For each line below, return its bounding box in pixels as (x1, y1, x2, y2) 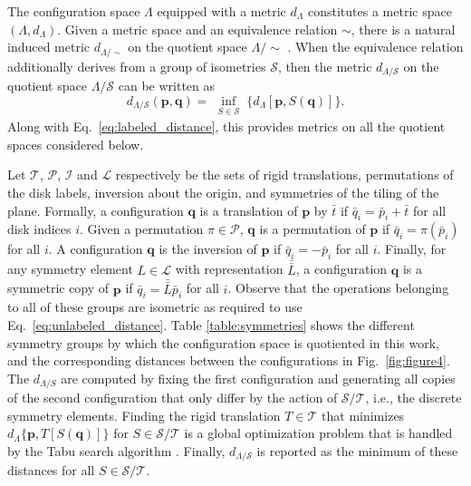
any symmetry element (7, 259, 133, 278)
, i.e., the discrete (365, 388, 462, 407)
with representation (175, 259, 284, 278)
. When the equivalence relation (287, 37, 464, 56)
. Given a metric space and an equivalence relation (57, 19, 338, 38)
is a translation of (199, 200, 298, 219)
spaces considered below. (7, 134, 144, 153)
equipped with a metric (157, 2, 286, 20)
